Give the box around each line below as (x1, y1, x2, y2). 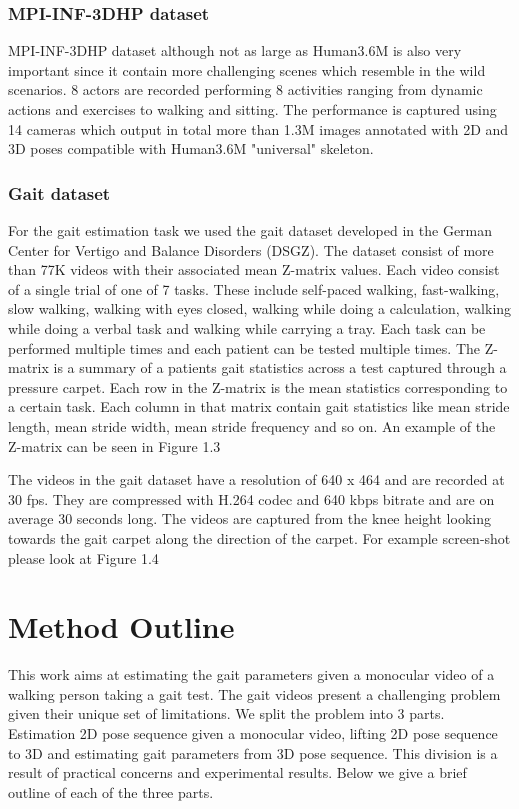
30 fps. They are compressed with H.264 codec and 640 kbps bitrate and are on (8, 488, 495, 509)
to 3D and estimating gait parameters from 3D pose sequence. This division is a (8, 742, 498, 763)
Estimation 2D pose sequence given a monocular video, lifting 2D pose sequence (8, 723, 498, 743)
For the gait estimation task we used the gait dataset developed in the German (8, 220, 493, 240)
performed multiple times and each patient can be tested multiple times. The (8, 337, 480, 358)
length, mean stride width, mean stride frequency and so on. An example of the (8, 415, 496, 436)
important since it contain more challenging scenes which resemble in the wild (8, 59, 486, 80)
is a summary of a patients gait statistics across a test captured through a (53, 357, 507, 378)
